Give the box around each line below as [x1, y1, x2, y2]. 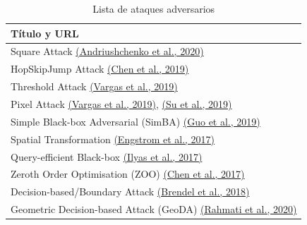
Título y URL [11, 25, 79, 40]
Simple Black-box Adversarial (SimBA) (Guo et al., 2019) [11, 114, 260, 128]
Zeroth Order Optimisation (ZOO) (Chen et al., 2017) [11, 166, 245, 181]
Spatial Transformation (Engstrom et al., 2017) [11, 131, 215, 146]
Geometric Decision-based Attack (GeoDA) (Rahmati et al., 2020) [11, 202, 297, 217]
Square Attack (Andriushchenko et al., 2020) [11, 44, 204, 59]
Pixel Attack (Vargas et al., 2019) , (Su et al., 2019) [11, 96, 232, 111]
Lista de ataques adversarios [92, 1, 215, 16]
